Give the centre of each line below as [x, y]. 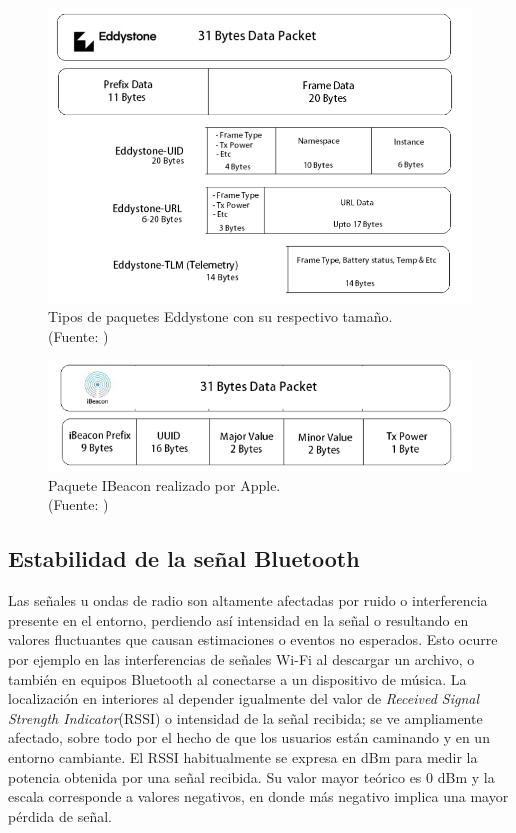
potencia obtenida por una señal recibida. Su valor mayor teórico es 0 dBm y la [251, 776]
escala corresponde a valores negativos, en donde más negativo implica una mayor [258, 796]
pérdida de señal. [60, 815]
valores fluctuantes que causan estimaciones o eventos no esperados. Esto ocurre [253, 639]
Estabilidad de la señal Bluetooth [184, 558]
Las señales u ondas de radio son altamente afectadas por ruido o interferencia [248, 600]
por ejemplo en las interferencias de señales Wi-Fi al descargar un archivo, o [241, 658]
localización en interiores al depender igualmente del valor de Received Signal [244, 698]
